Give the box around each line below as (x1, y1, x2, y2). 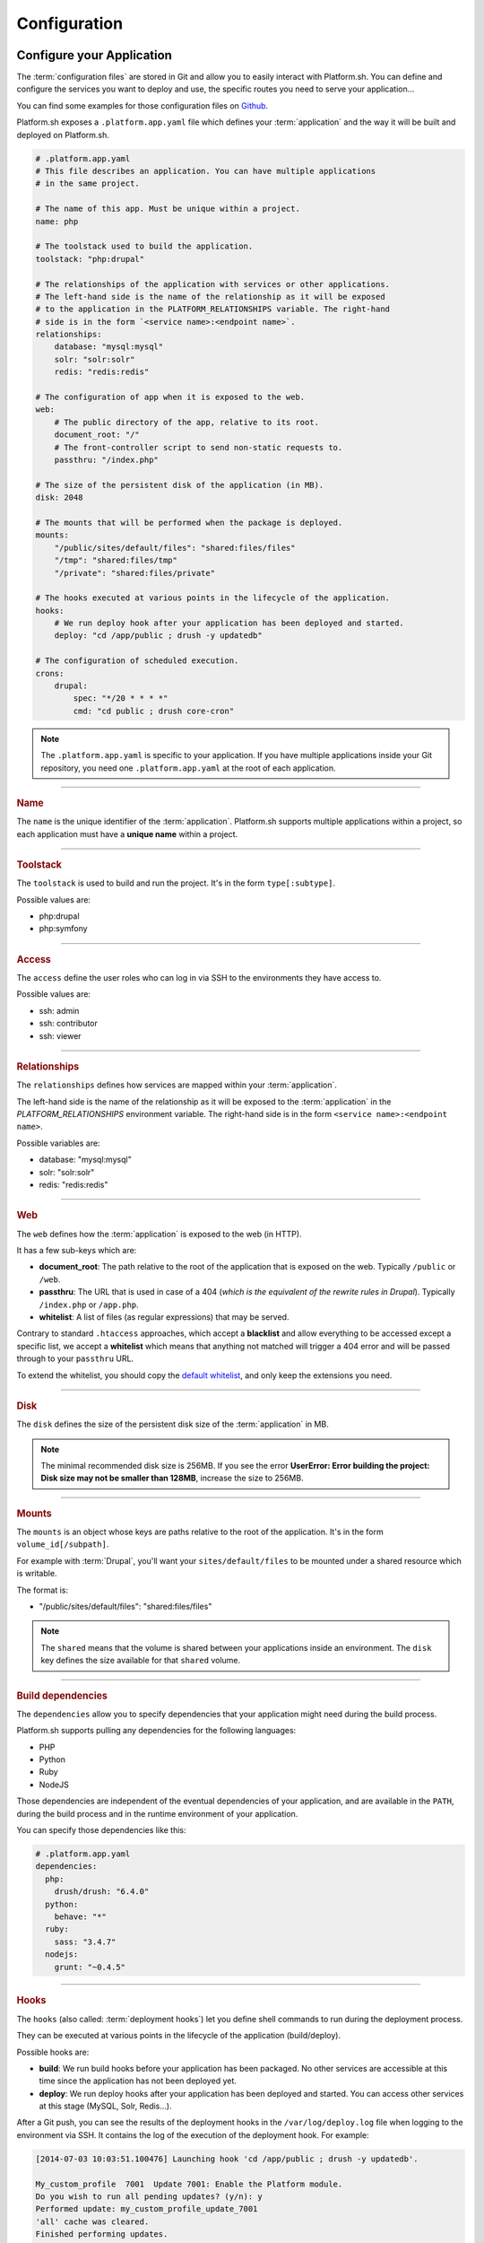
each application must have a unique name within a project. (16, 828, 238, 839)
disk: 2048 (35, 493, 83, 502)
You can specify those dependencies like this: (16, 1825, 187, 1835)
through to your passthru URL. (16, 1353, 134, 1364)
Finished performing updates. (35, 2230, 169, 2239)
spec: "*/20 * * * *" (73, 694, 169, 703)
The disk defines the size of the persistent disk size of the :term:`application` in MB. (16, 1418, 329, 1430)
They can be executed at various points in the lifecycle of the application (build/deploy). (16, 2030, 341, 2041)
